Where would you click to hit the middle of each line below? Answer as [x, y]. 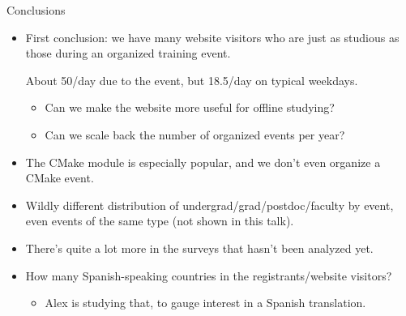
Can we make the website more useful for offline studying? [190, 107]
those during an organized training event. [128, 53]
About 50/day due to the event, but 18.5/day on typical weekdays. [192, 80]
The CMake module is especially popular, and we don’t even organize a [203, 162]
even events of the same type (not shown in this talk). [160, 221]
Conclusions [36, 10]
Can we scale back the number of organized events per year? [195, 134]
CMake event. [60, 178]
